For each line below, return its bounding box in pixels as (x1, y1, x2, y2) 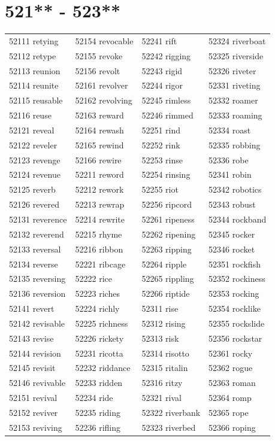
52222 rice (75, 272, 112, 285)
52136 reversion (9, 287, 66, 300)
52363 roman (208, 376, 256, 389)
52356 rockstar (208, 331, 262, 344)
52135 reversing (9, 272, 66, 285)
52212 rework (75, 183, 124, 196)
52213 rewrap (75, 198, 125, 211)
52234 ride (75, 391, 113, 404)
